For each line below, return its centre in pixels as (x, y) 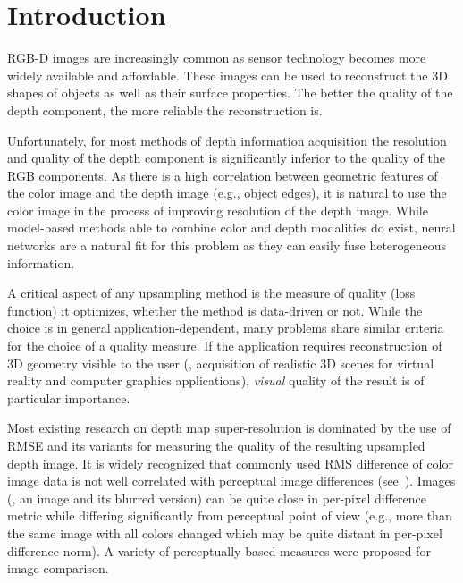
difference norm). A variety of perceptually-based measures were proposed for (219, 550)
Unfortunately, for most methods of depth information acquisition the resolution (227, 140)
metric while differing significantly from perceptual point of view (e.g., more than (230, 515)
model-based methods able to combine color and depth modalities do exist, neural (231, 228)
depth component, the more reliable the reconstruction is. (165, 110)
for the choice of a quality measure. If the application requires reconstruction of (225, 346)
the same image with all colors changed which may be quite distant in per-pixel (225, 532)
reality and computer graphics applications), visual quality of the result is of (216, 380)
